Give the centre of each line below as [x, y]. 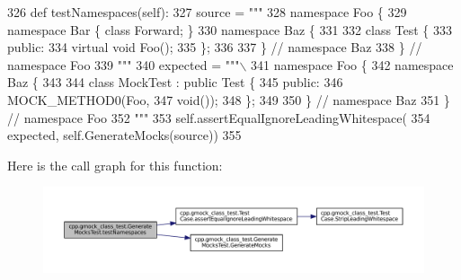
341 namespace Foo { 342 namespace [352, 64]
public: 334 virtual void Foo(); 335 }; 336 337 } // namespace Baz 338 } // [215, 47]
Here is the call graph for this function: [115, 165]
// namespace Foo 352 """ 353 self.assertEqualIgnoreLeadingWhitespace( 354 [219, 117]
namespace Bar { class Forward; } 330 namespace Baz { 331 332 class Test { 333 [230, 29]
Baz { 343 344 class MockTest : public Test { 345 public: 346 [175, 82]
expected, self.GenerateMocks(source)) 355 [124, 135]
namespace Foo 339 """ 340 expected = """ [124, 64]
